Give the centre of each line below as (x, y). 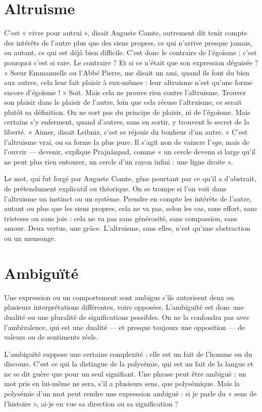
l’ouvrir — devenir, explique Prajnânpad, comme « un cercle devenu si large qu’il (130, 152)
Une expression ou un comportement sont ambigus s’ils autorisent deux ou (119, 297)
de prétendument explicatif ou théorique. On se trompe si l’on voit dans (115, 189)
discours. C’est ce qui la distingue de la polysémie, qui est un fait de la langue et (129, 364)
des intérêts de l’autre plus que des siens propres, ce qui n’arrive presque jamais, (128, 42)
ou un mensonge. (30, 238)
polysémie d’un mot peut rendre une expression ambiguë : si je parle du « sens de (130, 394)
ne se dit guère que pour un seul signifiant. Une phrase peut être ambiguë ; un (125, 373)
